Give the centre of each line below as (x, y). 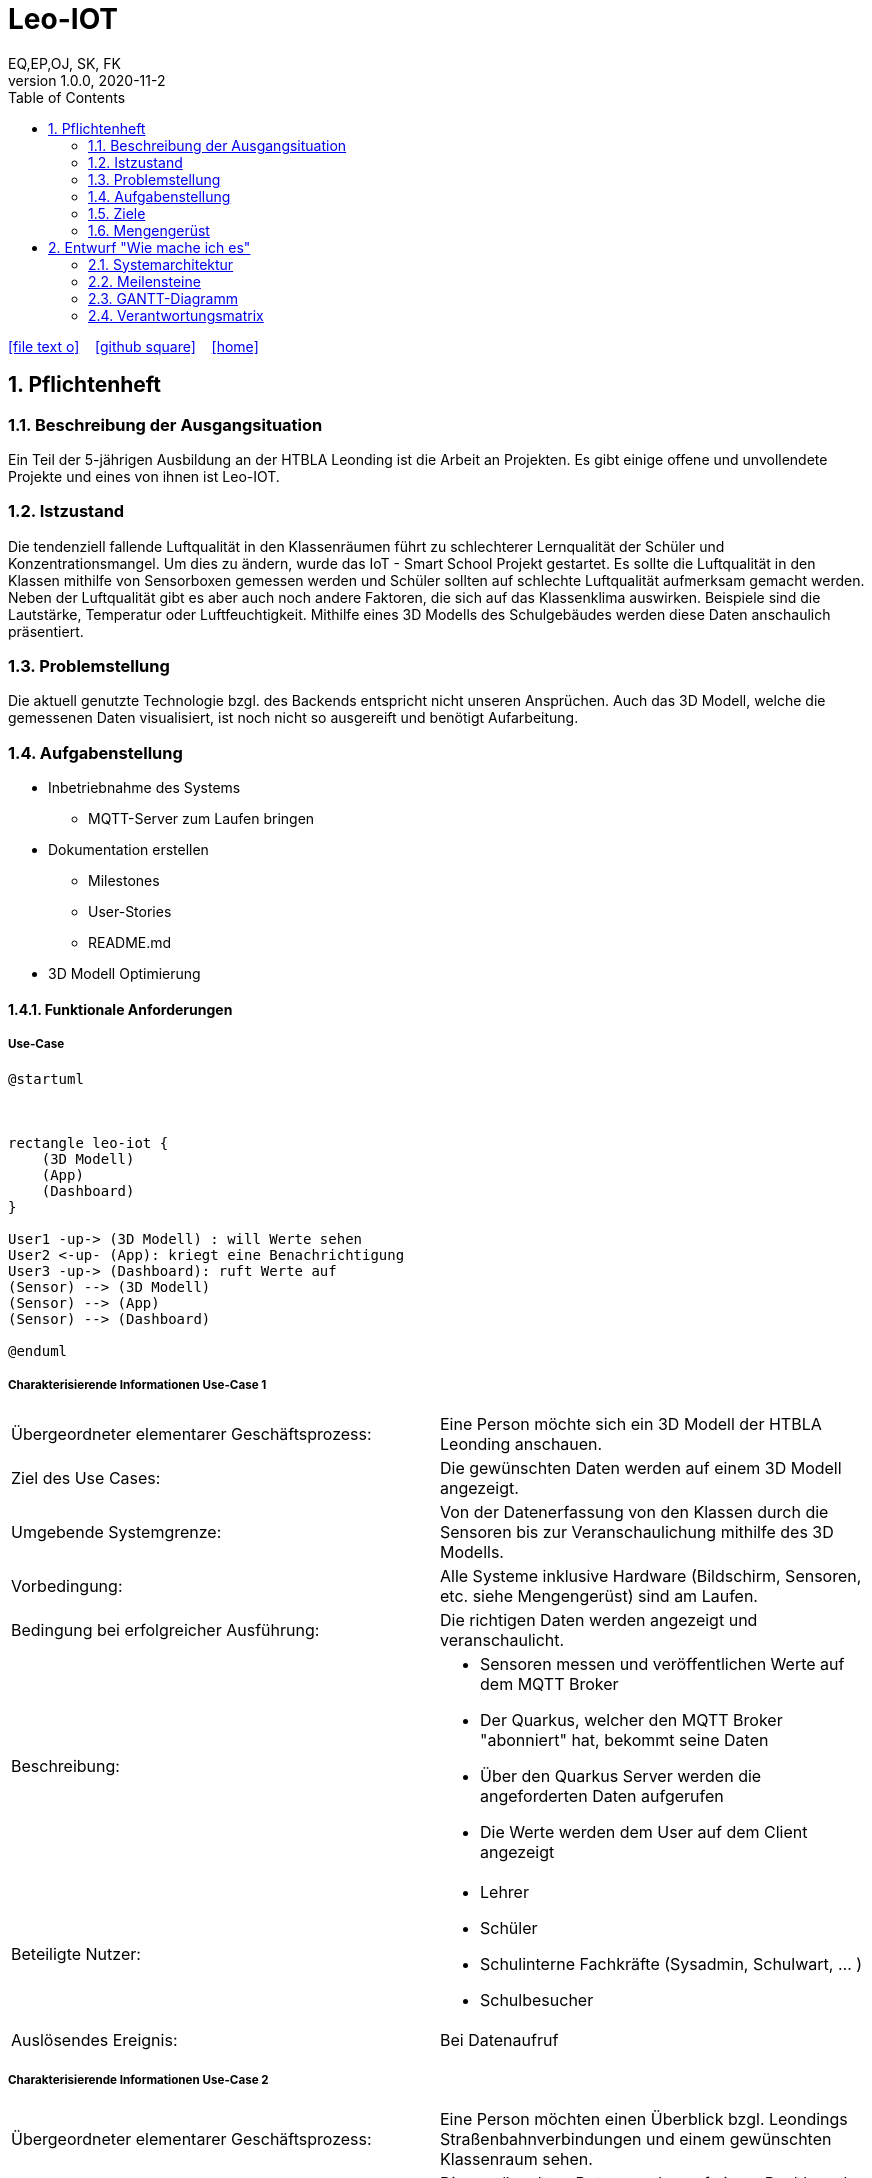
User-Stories (130, 912)
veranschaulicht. (502, 1640)
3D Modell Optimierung (124, 974)
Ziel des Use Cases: (86, 1478)
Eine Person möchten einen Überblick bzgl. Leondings (644, 2119)
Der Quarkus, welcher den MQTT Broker (631, 1720)
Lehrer (504, 1892)
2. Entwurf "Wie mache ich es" (149, 247)
